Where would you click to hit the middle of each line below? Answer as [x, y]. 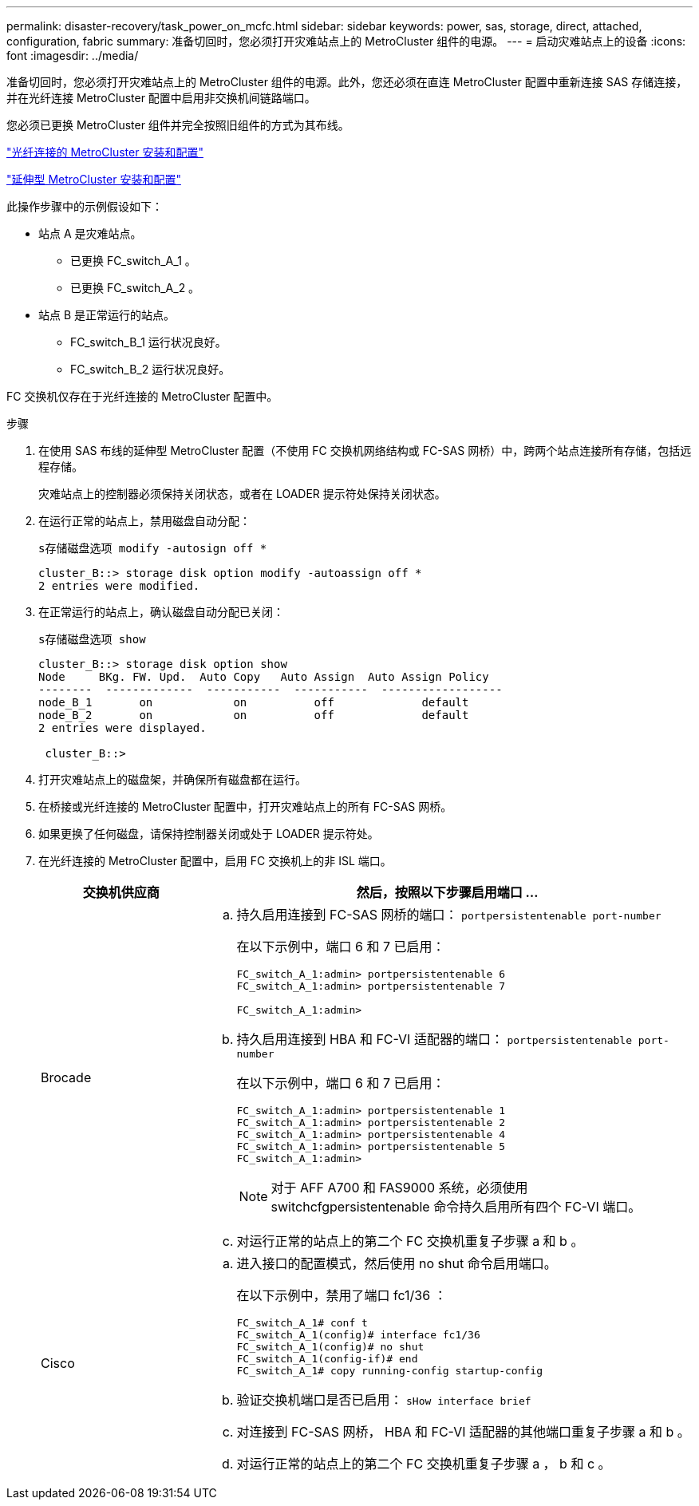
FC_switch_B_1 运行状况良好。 [148, 342]
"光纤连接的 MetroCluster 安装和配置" [105, 152]
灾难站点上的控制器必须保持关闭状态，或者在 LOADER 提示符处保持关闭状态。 [242, 494]
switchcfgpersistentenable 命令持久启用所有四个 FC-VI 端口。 [456, 1207]
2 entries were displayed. [122, 728]
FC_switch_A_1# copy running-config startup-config [390, 1371]
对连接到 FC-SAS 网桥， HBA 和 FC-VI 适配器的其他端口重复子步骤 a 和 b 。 [463, 1432]
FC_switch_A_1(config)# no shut [330, 1347]
